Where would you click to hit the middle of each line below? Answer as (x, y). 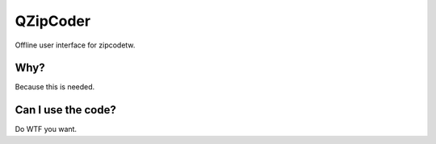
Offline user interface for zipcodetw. (75, 45)
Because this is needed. (55, 87)
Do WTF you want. (46, 130)
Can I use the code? (65, 110)
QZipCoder (53, 21)
